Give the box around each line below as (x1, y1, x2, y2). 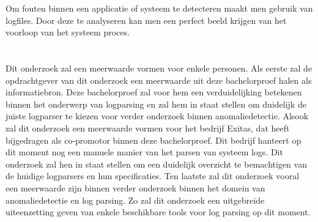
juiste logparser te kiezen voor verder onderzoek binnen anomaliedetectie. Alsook (6, 109, 309, 122)
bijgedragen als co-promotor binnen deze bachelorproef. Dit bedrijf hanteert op (6, 133, 301, 146)
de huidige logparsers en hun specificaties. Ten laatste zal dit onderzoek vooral (6, 169, 300, 182)
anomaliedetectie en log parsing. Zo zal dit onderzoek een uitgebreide (6, 193, 265, 206)
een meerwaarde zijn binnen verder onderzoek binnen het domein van (6, 181, 265, 194)
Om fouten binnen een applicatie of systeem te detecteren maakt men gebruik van (6, 2, 313, 14)
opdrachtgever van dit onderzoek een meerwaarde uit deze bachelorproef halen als (6, 73, 312, 86)
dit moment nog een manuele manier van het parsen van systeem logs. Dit (6, 146, 283, 158)
